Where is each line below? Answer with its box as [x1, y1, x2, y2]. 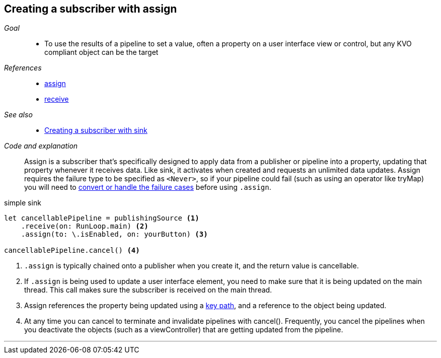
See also [4, 110, 33, 119]
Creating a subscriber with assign [4, 3, 177, 15]
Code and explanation [4, 141, 78, 151]
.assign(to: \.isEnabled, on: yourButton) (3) [21, 230, 208, 239]
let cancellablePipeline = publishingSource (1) [4, 214, 199, 223]
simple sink [4, 198, 41, 207]
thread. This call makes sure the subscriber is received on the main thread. [24, 285, 272, 295]
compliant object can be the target [44, 48, 159, 57]
